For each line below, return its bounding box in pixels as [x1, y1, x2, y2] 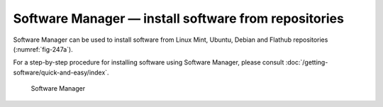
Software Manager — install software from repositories [13, 11, 344, 26]
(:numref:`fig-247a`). [13, 45, 74, 53]
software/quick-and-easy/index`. [13, 68, 109, 77]
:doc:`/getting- [285, 58, 328, 67]
